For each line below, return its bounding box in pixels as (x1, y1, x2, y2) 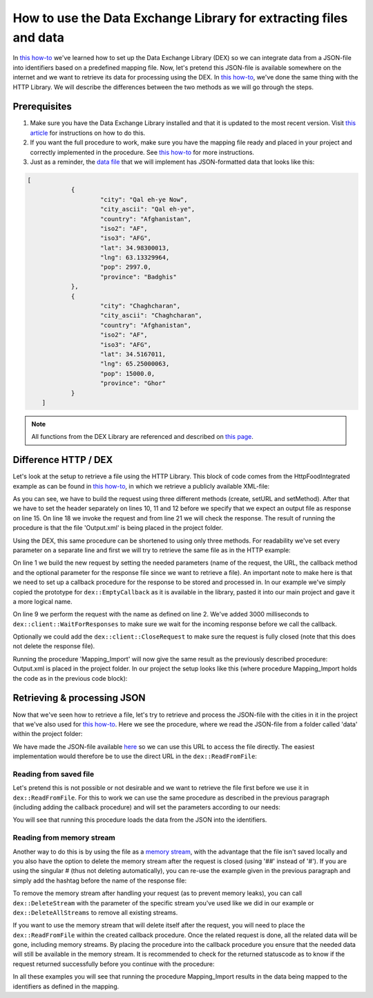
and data (12, 30, 65, 45)
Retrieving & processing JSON (12, 692, 146, 704)
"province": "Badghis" (100, 273, 178, 281)
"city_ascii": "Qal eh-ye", (100, 205, 195, 214)
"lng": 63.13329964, (100, 254, 170, 262)
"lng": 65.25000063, (100, 360, 170, 368)
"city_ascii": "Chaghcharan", (100, 312, 203, 319)
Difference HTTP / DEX (12, 454, 113, 466)
